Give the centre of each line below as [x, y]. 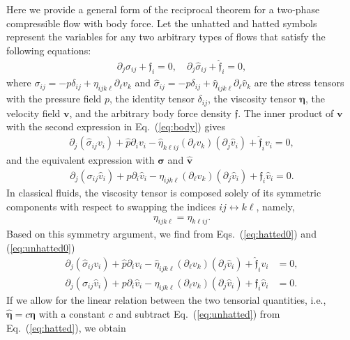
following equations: [49, 50]
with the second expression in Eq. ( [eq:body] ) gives [116, 126]
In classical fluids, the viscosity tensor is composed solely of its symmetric [164, 193]
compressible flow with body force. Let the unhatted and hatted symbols [162, 23]
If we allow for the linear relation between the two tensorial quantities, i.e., [166, 300]
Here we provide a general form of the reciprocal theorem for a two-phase [163, 9]
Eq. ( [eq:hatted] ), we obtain [66, 327]
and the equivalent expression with [81, 159]
